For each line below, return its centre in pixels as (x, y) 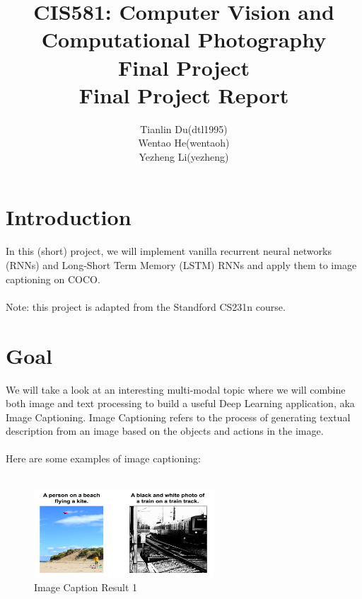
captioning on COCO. (53, 279)
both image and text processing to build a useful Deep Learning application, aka (180, 403)
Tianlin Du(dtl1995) (184, 129)
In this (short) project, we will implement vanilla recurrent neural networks (169, 251)
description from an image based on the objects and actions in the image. (165, 431)
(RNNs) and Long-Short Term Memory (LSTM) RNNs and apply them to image (181, 265)
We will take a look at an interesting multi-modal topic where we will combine (176, 389)
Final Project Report (184, 95)
